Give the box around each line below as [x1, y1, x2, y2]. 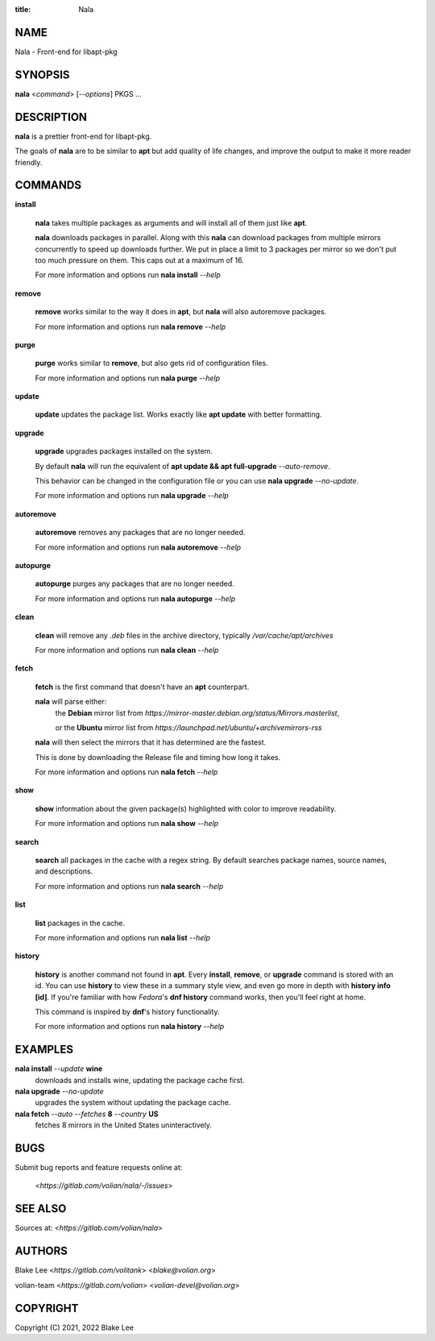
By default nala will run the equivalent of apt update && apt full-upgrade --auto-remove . [35, 461, 330, 471]
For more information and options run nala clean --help [35, 645, 219, 654]
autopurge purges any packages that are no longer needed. [35, 579, 235, 588]
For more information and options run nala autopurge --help [35, 593, 236, 604]
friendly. [14, 157, 43, 167]
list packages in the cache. [35, 918, 125, 928]
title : [14, 5, 31, 14]
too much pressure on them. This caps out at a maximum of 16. [35, 255, 245, 265]
